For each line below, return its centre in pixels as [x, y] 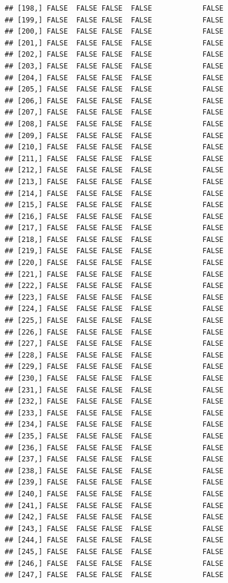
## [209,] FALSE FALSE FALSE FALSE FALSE [114, 135]
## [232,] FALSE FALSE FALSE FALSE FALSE [114, 402]
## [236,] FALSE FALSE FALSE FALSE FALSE [114, 448]
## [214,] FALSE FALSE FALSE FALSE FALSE [114, 193]
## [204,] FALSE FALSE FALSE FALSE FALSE [114, 78]
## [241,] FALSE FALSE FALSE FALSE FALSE [114, 505]
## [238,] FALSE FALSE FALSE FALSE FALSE [114, 471]
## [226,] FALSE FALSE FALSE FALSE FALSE [114, 332]
